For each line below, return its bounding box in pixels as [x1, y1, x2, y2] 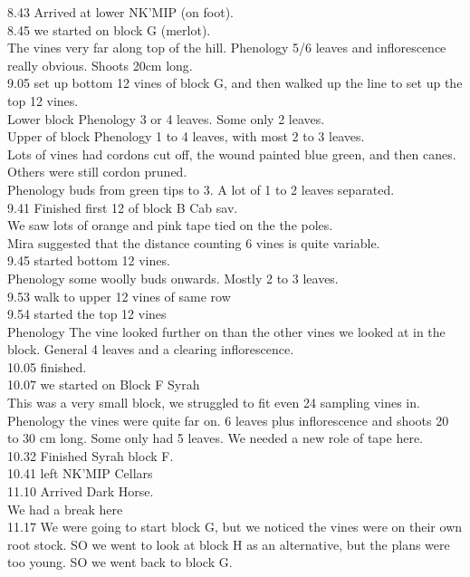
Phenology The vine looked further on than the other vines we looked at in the [7, 322, 446, 341]
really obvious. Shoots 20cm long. [7, 55, 193, 74]
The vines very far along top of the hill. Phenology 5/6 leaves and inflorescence [7, 38, 446, 57]
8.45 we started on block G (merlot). [7, 20, 211, 39]
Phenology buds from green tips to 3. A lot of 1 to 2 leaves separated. [7, 179, 395, 198]
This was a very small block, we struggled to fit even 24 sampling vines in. [7, 393, 420, 412]
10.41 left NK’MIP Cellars [7, 464, 153, 483]
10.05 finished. [7, 357, 87, 376]
